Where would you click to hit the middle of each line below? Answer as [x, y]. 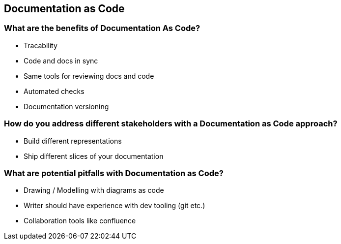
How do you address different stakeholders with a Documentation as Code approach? [171, 124]
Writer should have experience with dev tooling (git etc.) [114, 206]
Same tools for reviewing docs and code [89, 76]
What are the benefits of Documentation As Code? [102, 28]
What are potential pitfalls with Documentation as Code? [114, 173]
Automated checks [54, 91]
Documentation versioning [66, 106]
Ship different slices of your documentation [94, 156]
